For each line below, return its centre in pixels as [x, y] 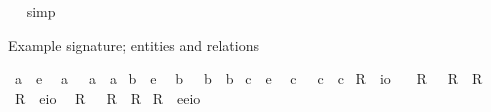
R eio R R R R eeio [107, 97]
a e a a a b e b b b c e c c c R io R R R [248, 78]
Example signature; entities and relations [133, 44]
